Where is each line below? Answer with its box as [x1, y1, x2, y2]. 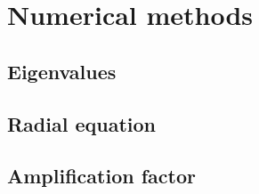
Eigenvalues [7, 57, 117, 85]
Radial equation [7, 109, 157, 137]
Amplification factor [7, 162, 196, 190]
